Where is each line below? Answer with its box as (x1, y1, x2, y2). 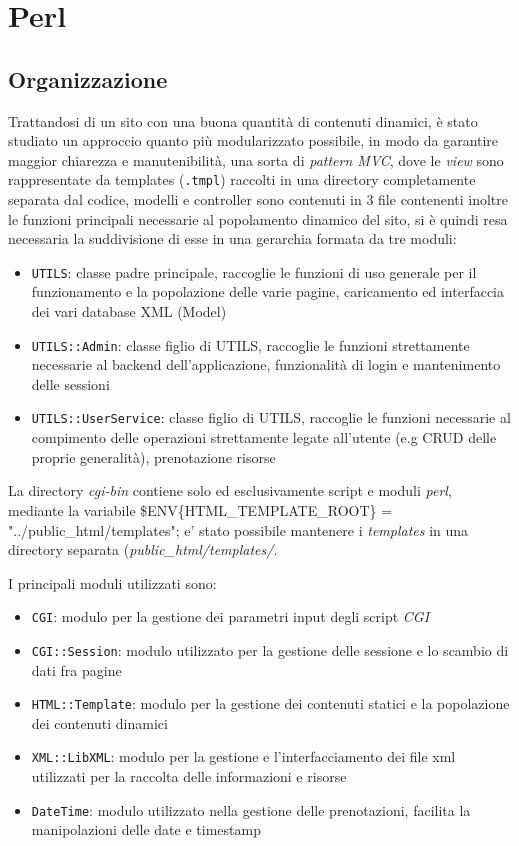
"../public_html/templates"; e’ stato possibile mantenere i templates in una (8, 519, 469, 540)
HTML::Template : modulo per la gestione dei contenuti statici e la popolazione (31, 693, 510, 714)
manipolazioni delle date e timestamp (31, 819, 261, 840)
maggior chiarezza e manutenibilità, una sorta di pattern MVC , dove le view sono (8, 149, 504, 170)
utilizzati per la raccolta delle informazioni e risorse (31, 766, 347, 787)
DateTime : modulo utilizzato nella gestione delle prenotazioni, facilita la (31, 799, 471, 820)
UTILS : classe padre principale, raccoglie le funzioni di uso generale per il (31, 261, 477, 282)
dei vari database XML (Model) (31, 301, 227, 322)
